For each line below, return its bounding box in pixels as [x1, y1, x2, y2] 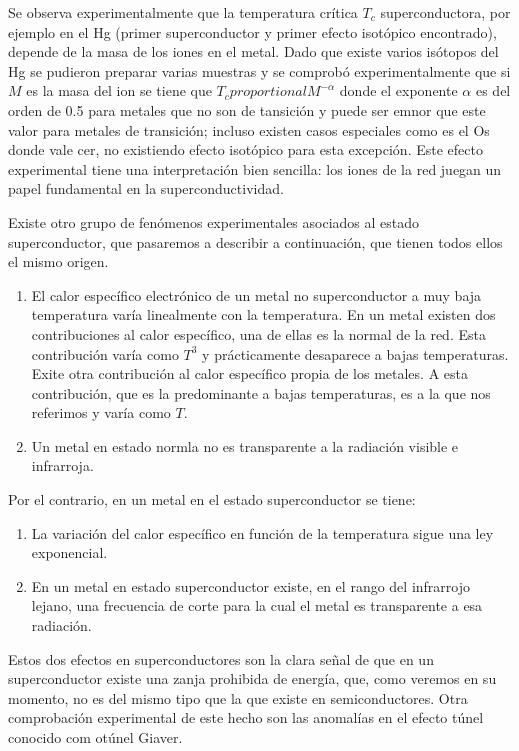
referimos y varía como [31, 402, 171, 423]
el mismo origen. [8, 251, 109, 272]
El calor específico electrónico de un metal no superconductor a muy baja [31, 284, 482, 305]
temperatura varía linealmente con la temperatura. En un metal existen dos [31, 304, 496, 325]
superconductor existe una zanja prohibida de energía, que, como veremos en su [8, 668, 497, 689]
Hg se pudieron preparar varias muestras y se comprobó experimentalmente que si [8, 60, 511, 81]
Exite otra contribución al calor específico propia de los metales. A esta [31, 363, 468, 384]
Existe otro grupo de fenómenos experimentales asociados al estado [8, 211, 420, 232]
